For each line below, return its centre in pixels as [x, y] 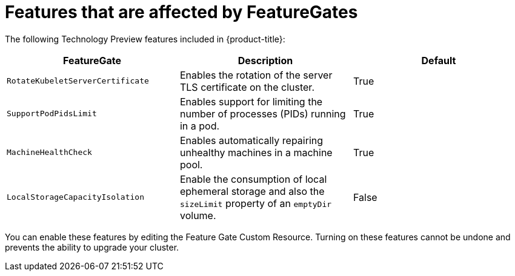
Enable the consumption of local [253, 179]
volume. [198, 215]
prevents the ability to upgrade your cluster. [92, 247]
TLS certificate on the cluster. [247, 87]
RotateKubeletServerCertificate [78, 81]
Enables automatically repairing [251, 140]
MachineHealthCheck [49, 153]
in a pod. [200, 126]
